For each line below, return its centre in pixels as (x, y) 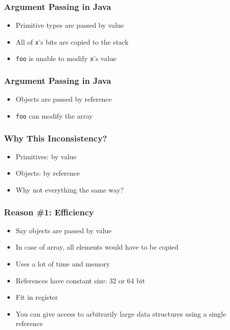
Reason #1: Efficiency (49, 212)
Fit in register (37, 297)
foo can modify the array (54, 115)
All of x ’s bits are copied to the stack (72, 41)
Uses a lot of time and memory (63, 264)
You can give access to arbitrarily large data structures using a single (121, 313)
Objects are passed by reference (64, 99)
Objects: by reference (48, 173)
